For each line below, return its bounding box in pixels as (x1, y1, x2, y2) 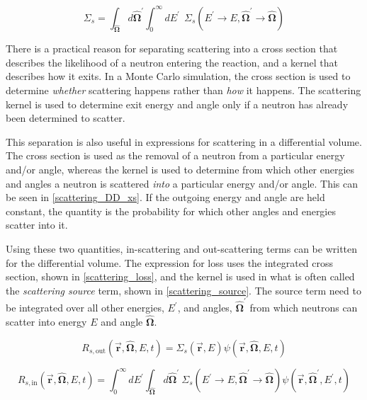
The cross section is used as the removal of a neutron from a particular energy (6, 148, 345, 163)
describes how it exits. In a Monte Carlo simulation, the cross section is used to (6, 69, 351, 84)
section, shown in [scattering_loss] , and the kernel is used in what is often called (6, 269, 355, 284)
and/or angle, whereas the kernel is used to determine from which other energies (6, 162, 355, 177)
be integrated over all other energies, (6, 300, 164, 315)
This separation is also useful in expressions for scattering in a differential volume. (6, 134, 362, 149)
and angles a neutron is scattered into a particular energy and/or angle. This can (6, 176, 358, 190)
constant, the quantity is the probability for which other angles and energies (6, 203, 336, 218)
